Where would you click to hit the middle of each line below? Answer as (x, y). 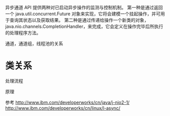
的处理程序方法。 (23, 33)
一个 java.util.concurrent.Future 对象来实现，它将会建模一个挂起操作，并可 (83, 14)
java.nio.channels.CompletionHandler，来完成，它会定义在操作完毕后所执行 (84, 26)
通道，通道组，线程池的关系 (34, 44)
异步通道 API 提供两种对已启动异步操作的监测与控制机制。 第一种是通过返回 (84, 7)
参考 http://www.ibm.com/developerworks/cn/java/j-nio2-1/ (67, 102)
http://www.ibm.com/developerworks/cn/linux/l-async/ (63, 108)
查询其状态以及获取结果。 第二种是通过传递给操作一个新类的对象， (79, 20)
